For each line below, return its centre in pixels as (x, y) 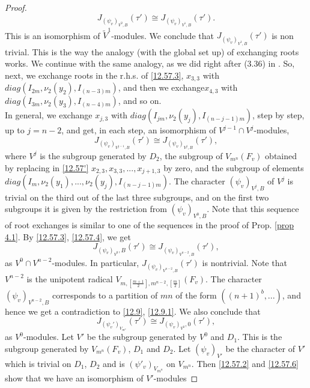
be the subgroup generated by (142, 337)
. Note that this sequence (253, 209)
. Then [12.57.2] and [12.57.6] (245, 363)
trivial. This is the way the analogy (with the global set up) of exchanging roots (152, 51)
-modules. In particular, (96, 262)
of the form (196, 295)
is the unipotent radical (70, 278)
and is (114, 363)
